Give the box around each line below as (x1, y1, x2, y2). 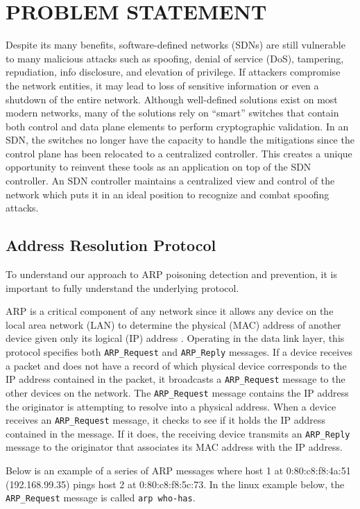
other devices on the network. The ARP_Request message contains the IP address (6, 385, 349, 399)
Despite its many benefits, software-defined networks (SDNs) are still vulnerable (6, 37, 345, 52)
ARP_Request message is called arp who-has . (6, 490, 196, 505)
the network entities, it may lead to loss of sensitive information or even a (6, 78, 319, 92)
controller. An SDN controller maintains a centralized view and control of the (6, 173, 335, 188)
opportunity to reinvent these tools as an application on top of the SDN (6, 159, 311, 174)
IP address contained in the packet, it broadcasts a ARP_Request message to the (6, 372, 345, 386)
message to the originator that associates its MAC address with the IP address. (6, 440, 343, 454)
